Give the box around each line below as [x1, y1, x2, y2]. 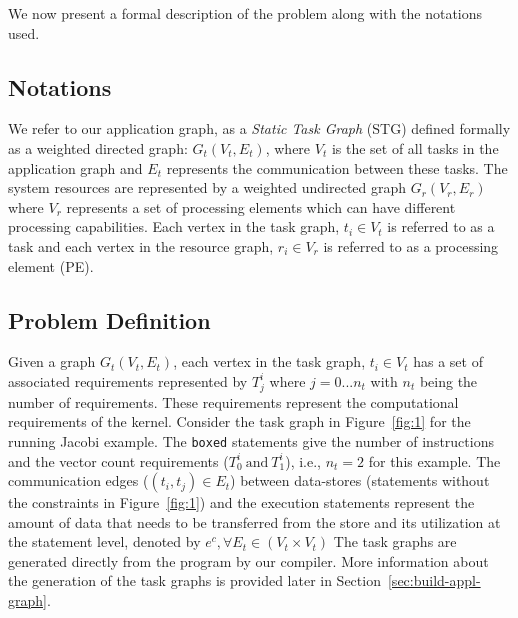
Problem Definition [8, 304, 211, 335]
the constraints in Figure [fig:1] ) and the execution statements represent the [8, 492, 475, 513]
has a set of [413, 351, 483, 372]
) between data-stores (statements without [230, 470, 490, 491]
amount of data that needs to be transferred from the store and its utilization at [8, 511, 501, 532]
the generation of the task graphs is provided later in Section [8, 570, 381, 591]
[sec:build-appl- [387, 570, 481, 591]
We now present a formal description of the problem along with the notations [8, 3, 483, 23]
